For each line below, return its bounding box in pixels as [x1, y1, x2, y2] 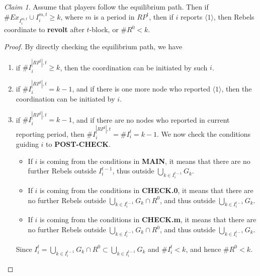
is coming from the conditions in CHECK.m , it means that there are [40, 214, 256, 225]
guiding [16, 139, 39, 149]
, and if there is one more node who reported [72, 83, 210, 94]
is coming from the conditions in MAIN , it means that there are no [40, 155, 250, 166]
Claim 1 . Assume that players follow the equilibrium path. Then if [4, 2, 209, 12]
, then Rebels [213, 11, 254, 22]
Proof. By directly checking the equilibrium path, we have [4, 41, 183, 51]
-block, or [89, 24, 119, 35]
